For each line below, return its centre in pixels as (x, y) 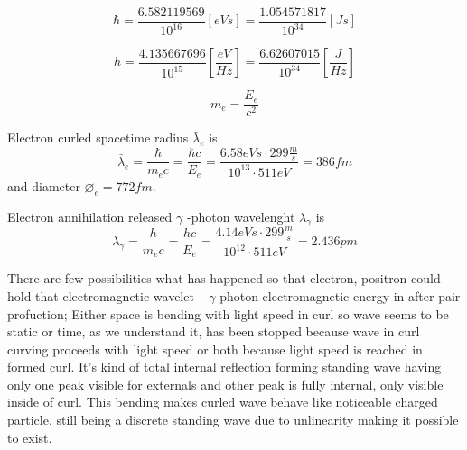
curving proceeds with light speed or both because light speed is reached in (215, 349)
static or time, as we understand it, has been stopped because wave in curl (214, 331)
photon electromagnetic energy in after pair (340, 295)
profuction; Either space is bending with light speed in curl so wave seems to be (228, 313)
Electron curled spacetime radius (98, 138)
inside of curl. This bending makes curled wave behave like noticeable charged (223, 402)
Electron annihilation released (90, 216)
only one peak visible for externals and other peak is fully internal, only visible (225, 384)
